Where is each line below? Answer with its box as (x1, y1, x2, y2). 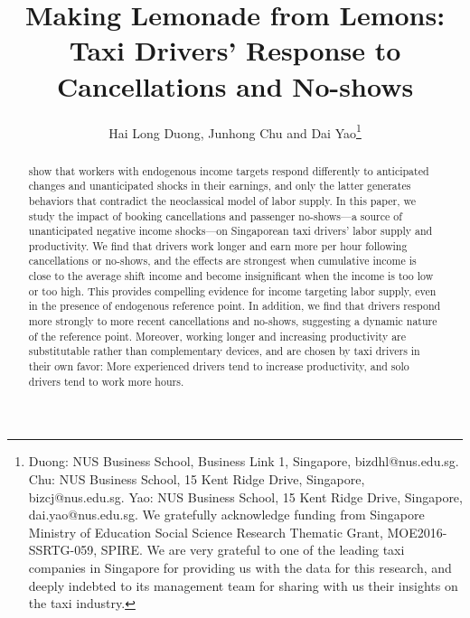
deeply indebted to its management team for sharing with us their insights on (28, 576, 458, 595)
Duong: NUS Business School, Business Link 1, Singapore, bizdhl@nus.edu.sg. (28, 452, 459, 471)
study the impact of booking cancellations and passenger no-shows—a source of (28, 208, 402, 223)
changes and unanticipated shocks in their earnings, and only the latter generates (28, 178, 411, 193)
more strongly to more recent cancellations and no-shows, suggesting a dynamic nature (28, 314, 437, 329)
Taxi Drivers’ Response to (69, 32, 401, 69)
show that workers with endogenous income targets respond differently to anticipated (28, 163, 429, 178)
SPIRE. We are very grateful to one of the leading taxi (100, 540, 405, 559)
